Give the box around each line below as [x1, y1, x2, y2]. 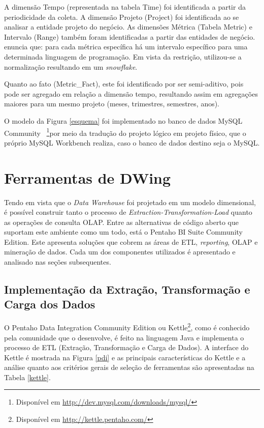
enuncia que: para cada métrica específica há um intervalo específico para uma [4, 41, 248, 52]
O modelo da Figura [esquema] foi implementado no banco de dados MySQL [4, 115, 243, 126]
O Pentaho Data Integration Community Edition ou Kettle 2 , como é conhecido [4, 321, 250, 332]
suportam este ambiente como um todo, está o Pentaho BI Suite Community [4, 226, 243, 237]
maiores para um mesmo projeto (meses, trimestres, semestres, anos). [4, 98, 220, 109]
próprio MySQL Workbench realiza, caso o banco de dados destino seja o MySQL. [4, 137, 260, 148]
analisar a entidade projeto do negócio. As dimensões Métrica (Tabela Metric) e [4, 21, 252, 32]
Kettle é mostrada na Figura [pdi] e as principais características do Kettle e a [4, 352, 246, 362]
